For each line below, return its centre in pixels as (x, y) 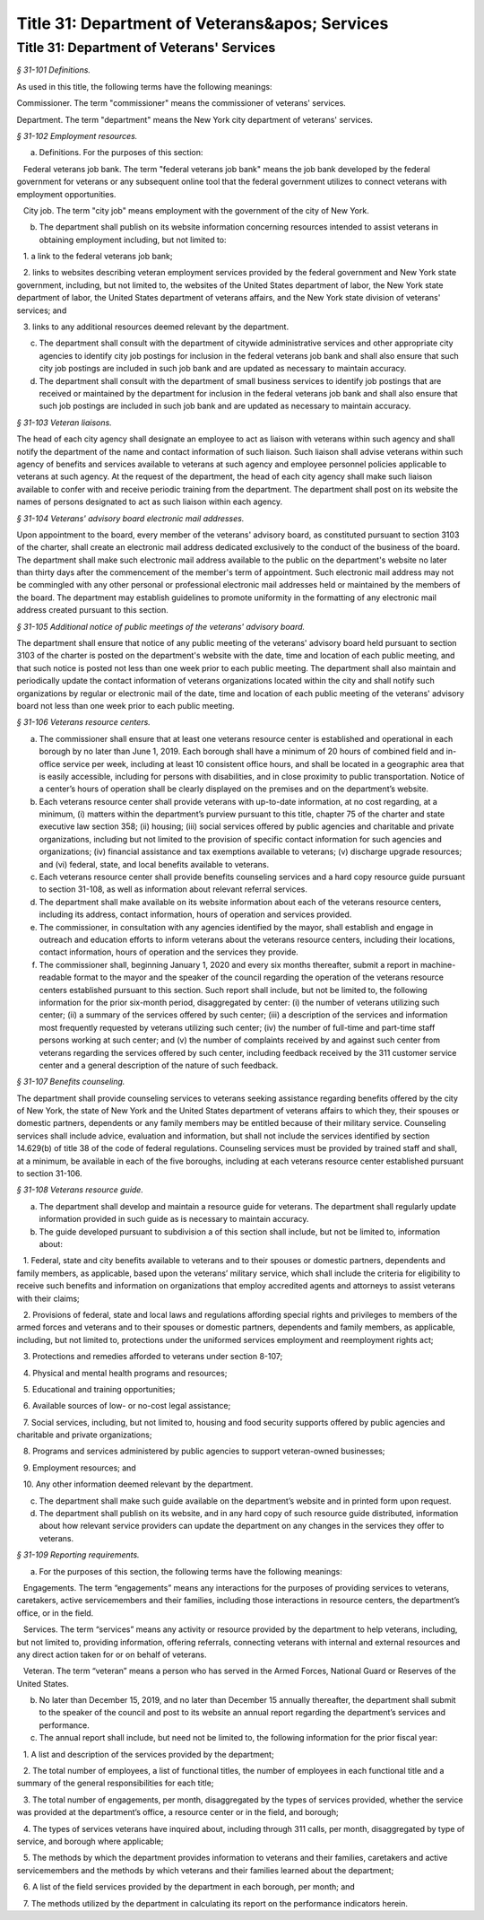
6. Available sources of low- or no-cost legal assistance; (127, 1406)
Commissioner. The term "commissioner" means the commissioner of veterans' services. (181, 103)
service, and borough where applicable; (90, 1841)
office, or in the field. (55, 1613)
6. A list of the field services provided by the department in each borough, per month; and (189, 1887)
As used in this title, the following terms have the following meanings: (144, 86)
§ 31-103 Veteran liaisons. (64, 423)
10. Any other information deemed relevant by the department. (138, 1484)
